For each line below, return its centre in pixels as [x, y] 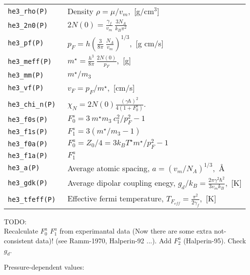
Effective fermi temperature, [115, 198]
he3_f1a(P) [28, 155]
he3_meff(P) [30, 61]
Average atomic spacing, [108, 168]
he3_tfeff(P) [32, 200]
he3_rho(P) [28, 11]
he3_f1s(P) [28, 131]
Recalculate [21, 231]
